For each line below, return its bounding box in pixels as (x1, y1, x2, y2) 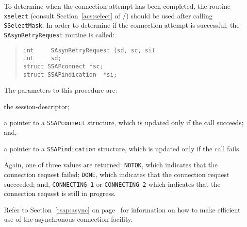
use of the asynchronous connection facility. (4, 214, 133, 224)
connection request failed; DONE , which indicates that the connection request (4, 169, 230, 179)
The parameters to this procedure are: (4, 85, 117, 95)
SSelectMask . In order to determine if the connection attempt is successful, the (4, 20, 240, 30)
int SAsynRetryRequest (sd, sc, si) (23, 47, 155, 54)
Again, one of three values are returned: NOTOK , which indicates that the (4, 160, 218, 170)
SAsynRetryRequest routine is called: (4, 29, 115, 39)
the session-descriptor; (4, 101, 69, 111)
